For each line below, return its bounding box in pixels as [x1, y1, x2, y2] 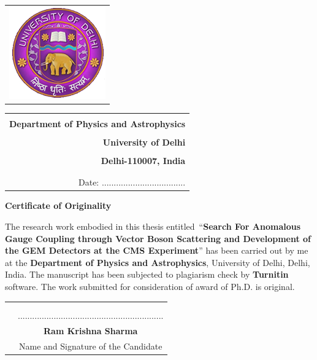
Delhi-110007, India [101, 154, 186, 167]
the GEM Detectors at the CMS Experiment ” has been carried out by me [5, 244, 308, 257]
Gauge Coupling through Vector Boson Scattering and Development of [5, 232, 311, 245]
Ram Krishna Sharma [43, 324, 138, 337]
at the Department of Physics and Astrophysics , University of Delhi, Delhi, [5, 256, 310, 268]
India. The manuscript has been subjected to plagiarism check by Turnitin [5, 268, 289, 281]
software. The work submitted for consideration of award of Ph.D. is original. [5, 280, 295, 293]
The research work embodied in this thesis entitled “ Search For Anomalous [5, 220, 301, 233]
